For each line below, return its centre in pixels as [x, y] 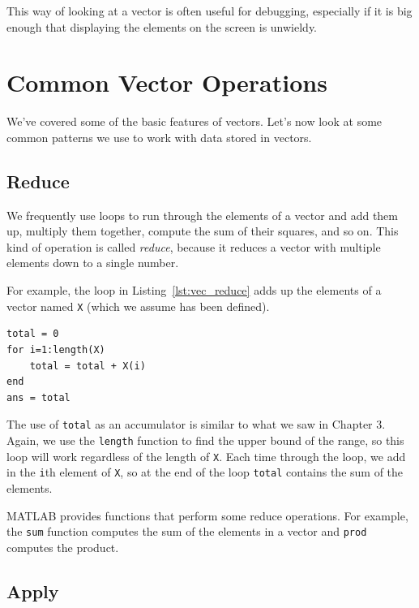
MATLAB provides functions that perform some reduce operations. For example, [207, 515]
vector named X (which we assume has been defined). [138, 306]
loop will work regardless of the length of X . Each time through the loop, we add [206, 456]
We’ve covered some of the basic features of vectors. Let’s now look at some [195, 121]
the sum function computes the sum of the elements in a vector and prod [187, 531]
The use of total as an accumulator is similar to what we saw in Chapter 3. [196, 424]
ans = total [38, 397]
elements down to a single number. [93, 263]
